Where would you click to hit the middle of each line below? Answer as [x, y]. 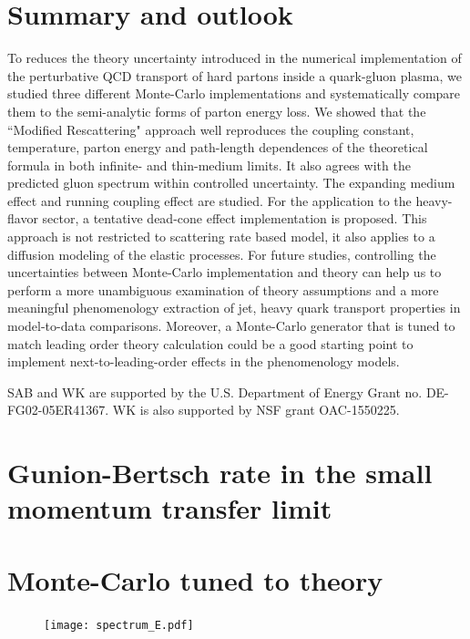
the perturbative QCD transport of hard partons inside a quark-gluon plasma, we [235, 75]
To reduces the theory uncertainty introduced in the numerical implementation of [235, 58]
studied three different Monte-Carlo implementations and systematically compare [234, 93]
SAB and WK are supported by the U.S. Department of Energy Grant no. [215, 392]
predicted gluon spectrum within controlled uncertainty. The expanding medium [231, 183]
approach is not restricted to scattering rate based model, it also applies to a [221, 237]
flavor [23, 218]
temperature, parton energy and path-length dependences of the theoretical [218, 147]
